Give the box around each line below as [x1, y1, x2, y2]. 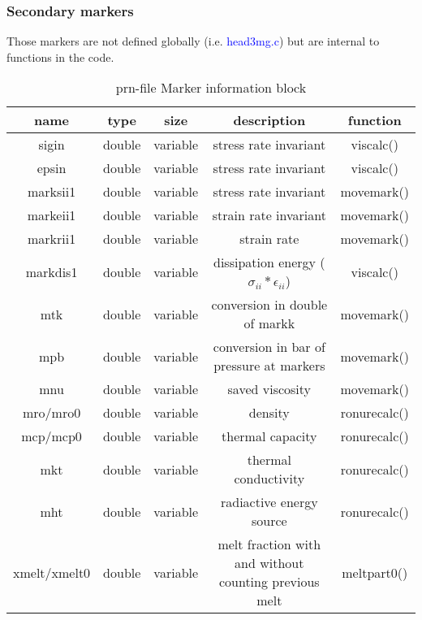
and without [235, 553, 304, 573]
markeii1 [27, 206, 76, 225]
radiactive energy [220, 492, 318, 512]
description [233, 111, 306, 130]
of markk [243, 314, 295, 333]
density [248, 403, 290, 423]
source [251, 511, 287, 531]
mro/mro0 [22, 403, 81, 423]
